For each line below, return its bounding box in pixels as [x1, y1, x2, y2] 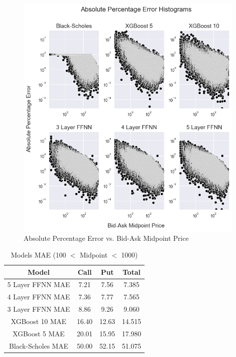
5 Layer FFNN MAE [7, 279, 70, 290]
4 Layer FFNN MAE [7, 292, 70, 302]
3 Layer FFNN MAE [7, 304, 70, 314]
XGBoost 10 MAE [11, 316, 66, 326]
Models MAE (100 [10, 250, 66, 260]
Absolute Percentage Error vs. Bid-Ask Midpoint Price [24, 233, 189, 243]
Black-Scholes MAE [9, 340, 68, 351]
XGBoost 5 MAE [12, 328, 65, 338]
